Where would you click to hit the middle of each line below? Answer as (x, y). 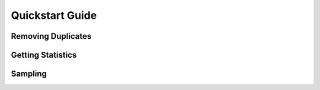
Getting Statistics (44, 55)
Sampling (29, 74)
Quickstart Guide (54, 15)
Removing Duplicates (51, 36)
